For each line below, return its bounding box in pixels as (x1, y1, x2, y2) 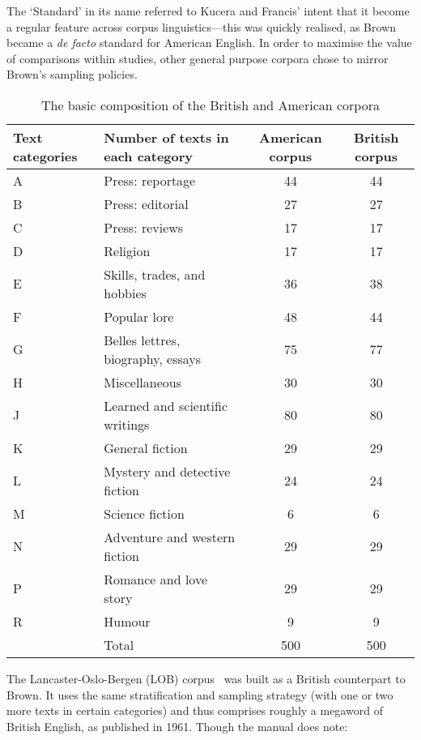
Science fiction (104, 503, 185, 523)
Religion (104, 241, 151, 260)
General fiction (104, 438, 188, 457)
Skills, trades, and (104, 264, 206, 284)
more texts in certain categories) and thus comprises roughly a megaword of (6, 702, 383, 719)
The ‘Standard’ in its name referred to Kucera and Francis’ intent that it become (6, 2, 410, 19)
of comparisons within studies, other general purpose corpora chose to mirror (6, 49, 389, 66)
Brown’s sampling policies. (6, 66, 138, 83)
